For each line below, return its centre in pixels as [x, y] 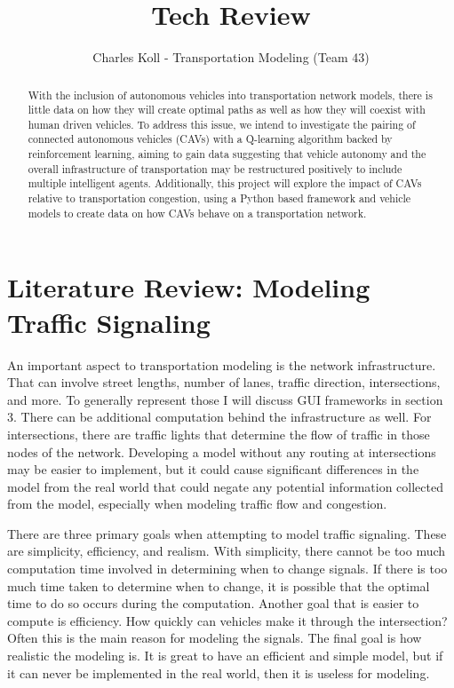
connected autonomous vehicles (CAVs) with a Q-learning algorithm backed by [210, 139]
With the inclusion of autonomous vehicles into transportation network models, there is [230, 95]
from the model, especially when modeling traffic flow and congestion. [197, 504]
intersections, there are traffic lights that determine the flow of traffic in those [219, 434]
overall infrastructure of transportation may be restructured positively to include [215, 168]
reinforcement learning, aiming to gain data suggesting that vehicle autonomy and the [227, 154]
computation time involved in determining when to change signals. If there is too [227, 569]
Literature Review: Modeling [189, 287]
